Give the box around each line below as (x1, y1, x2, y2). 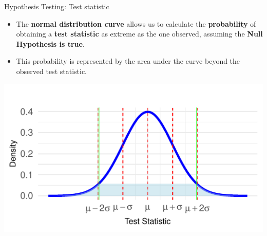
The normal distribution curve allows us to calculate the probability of (16, 18, 256, 29)
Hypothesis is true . (16, 38, 85, 49)
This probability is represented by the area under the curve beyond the (16, 56, 240, 66)
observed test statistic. (16, 65, 87, 76)
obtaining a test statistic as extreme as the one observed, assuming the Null (16, 28, 263, 39)
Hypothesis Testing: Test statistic (4, 1, 109, 11)
